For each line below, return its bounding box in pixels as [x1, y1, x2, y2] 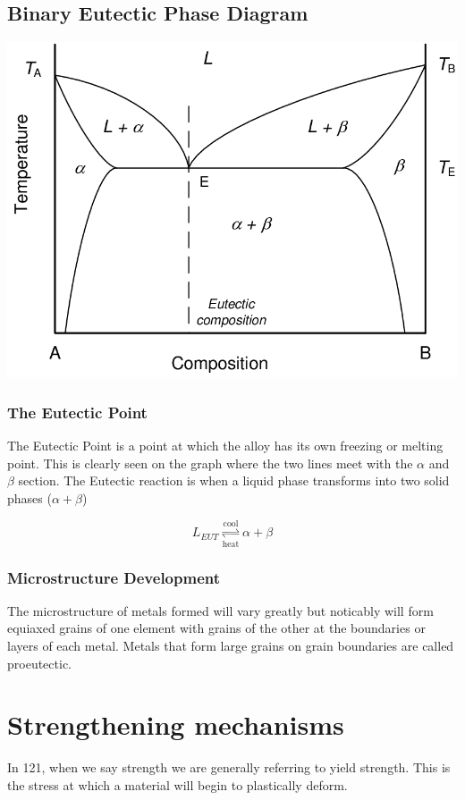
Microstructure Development [7, 566, 221, 588]
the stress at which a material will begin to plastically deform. [7, 775, 348, 794]
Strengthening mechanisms [7, 706, 344, 743]
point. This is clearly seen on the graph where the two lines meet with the [7, 453, 413, 472]
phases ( [7, 488, 52, 507]
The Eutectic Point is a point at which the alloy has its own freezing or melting [7, 436, 444, 455]
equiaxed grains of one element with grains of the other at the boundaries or [7, 619, 426, 637]
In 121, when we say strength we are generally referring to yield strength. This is [7, 758, 451, 777]
